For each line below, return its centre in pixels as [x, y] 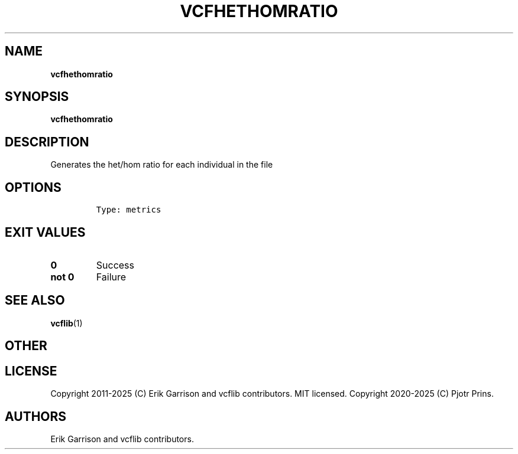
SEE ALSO [35, 301]
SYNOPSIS [37, 97]
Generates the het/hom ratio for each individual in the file [162, 165]
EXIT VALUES [45, 232]
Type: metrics [129, 210]
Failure [111, 277]
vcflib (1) [67, 323]
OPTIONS [33, 187]
